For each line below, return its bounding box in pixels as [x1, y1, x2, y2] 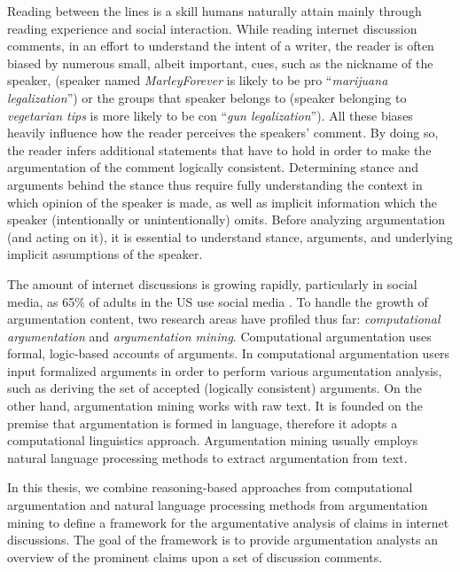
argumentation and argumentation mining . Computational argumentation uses [7, 326, 432, 345]
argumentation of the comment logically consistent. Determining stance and [7, 158, 419, 176]
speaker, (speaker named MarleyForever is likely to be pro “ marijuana [7, 71, 388, 90]
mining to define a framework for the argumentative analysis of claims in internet [7, 513, 449, 531]
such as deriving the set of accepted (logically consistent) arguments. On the [7, 379, 422, 397]
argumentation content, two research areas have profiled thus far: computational [7, 310, 441, 328]
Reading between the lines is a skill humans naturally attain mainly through [7, 2, 422, 20]
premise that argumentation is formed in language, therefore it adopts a [7, 413, 398, 432]
